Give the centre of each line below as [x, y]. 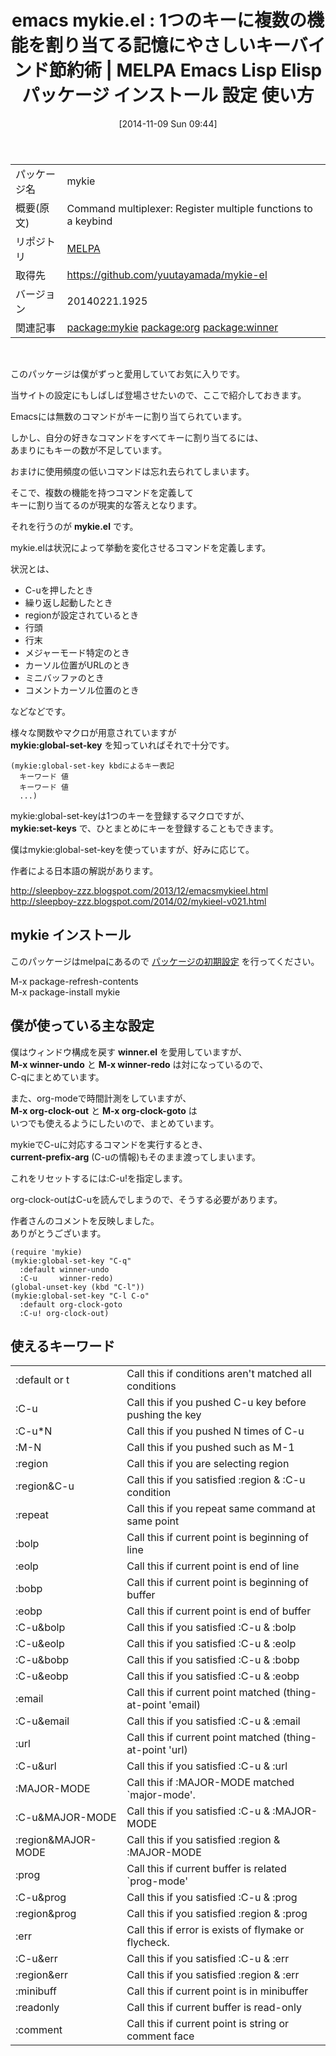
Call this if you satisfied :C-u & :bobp [213, 1660]
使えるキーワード [63, 1346]
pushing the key [164, 1415]
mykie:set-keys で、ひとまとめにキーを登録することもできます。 [144, 828]
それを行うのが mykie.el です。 [74, 526]
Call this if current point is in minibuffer [217, 1991]
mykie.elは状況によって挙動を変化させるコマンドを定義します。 [141, 547]
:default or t [42, 1380]
